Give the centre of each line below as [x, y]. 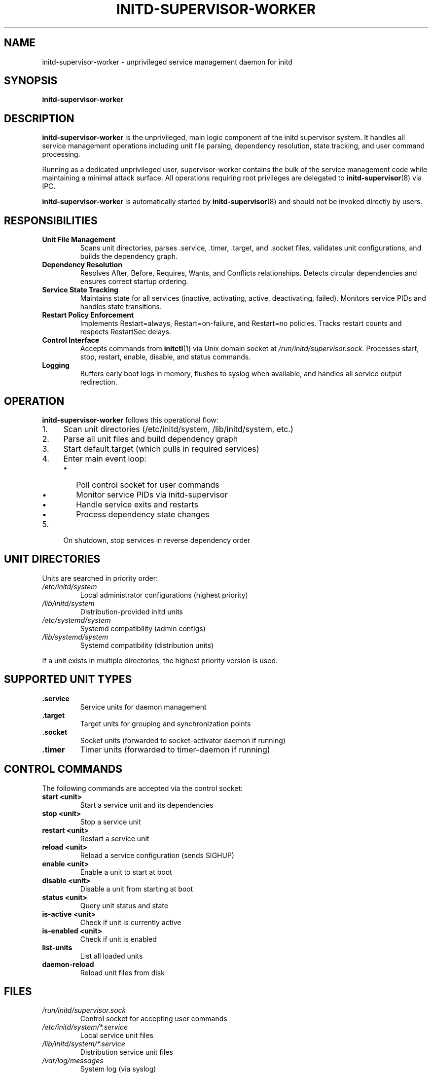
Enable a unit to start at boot [126, 872]
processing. [61, 154]
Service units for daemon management [143, 707]
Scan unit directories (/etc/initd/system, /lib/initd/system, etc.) [178, 429]
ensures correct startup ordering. [134, 282]
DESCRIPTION [39, 118]
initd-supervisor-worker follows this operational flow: [130, 420]
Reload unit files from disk [122, 972]
